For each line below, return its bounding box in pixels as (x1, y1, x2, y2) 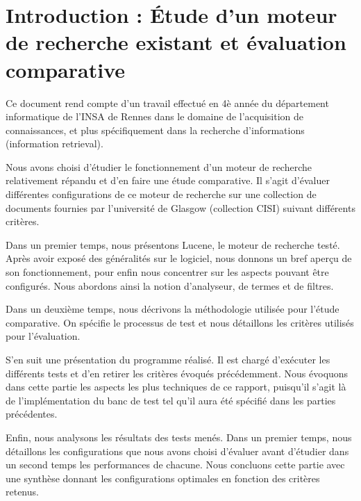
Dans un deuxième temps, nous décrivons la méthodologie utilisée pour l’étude (6, 302, 339, 316)
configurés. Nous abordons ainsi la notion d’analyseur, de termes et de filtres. (6, 278, 334, 293)
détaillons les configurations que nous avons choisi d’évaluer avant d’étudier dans (6, 443, 349, 458)
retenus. (6, 484, 39, 499)
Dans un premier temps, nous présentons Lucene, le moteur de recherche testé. (6, 237, 340, 252)
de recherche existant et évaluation (6, 28, 346, 56)
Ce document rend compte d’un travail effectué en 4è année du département (6, 95, 329, 110)
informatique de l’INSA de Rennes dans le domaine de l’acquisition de (6, 109, 304, 124)
